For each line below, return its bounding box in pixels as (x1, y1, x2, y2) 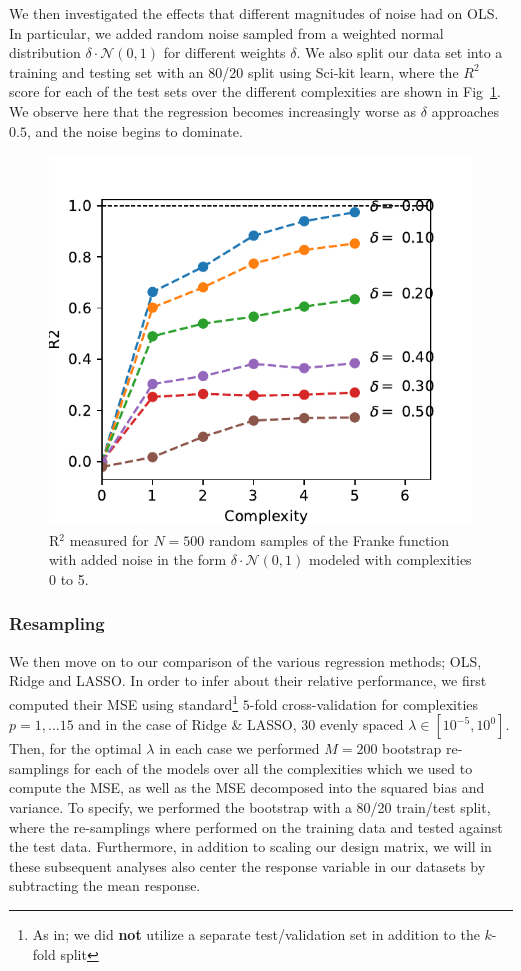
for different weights (163, 42, 286, 63)
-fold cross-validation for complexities (249, 693, 479, 714)
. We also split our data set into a (296, 42, 503, 63)
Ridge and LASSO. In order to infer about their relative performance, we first (9, 670, 487, 691)
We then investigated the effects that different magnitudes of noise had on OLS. (9, 3, 499, 23)
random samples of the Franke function (209, 529, 450, 550)
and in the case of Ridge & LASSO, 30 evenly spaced (78, 714, 404, 735)
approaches (431, 100, 500, 121)
